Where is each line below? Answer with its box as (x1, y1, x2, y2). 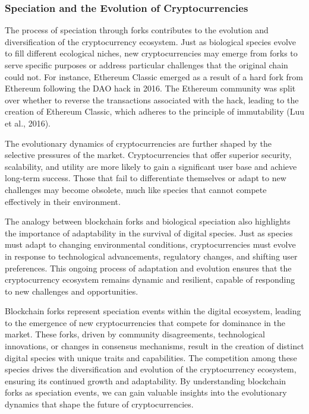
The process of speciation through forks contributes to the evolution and (5, 24, 269, 36)
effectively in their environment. (5, 195, 121, 207)
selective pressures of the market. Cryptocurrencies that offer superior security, (5, 148, 292, 161)
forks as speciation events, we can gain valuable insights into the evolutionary (5, 386, 287, 399)
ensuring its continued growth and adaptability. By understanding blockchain (5, 374, 286, 387)
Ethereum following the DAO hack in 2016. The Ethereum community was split (5, 82, 296, 94)
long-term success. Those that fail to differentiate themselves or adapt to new (5, 172, 286, 184)
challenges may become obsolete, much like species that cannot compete (5, 183, 267, 195)
